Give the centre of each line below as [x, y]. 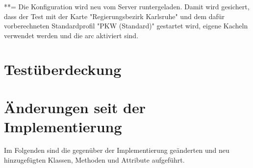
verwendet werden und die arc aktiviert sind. [71, 35]
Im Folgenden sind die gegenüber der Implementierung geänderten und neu [117, 150]
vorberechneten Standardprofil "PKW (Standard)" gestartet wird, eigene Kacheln [126, 26]
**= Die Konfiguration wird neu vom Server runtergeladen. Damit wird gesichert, [127, 6]
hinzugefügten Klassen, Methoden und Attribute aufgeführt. [94, 159]
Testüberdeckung [63, 69]
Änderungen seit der [75, 107]
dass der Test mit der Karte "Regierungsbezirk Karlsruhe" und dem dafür [114, 16]
